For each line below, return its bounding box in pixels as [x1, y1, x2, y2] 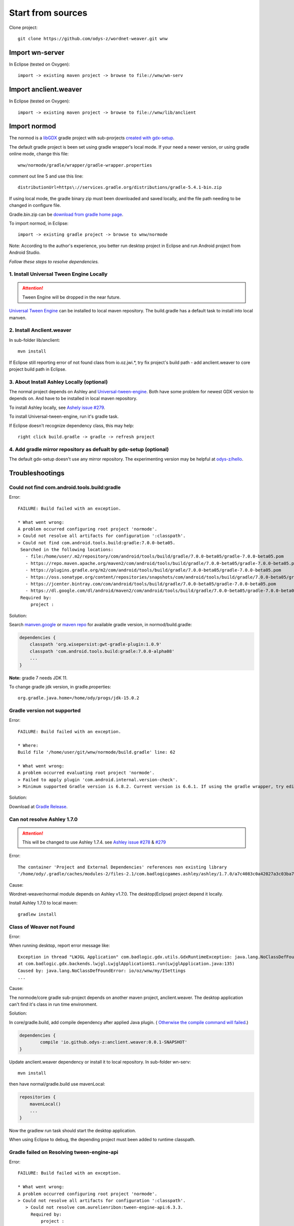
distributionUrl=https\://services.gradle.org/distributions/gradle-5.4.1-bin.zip [18, 184, 222, 190]
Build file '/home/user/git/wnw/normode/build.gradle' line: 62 [18, 749, 176, 755]
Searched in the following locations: [20, 547, 114, 553]
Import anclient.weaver [9, 85, 82, 94]
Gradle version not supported [9, 707, 81, 714]
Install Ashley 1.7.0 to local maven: [9, 900, 78, 906]
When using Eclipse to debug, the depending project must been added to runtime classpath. [9, 1136, 196, 1142]
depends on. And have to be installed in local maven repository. [9, 395, 137, 402]
